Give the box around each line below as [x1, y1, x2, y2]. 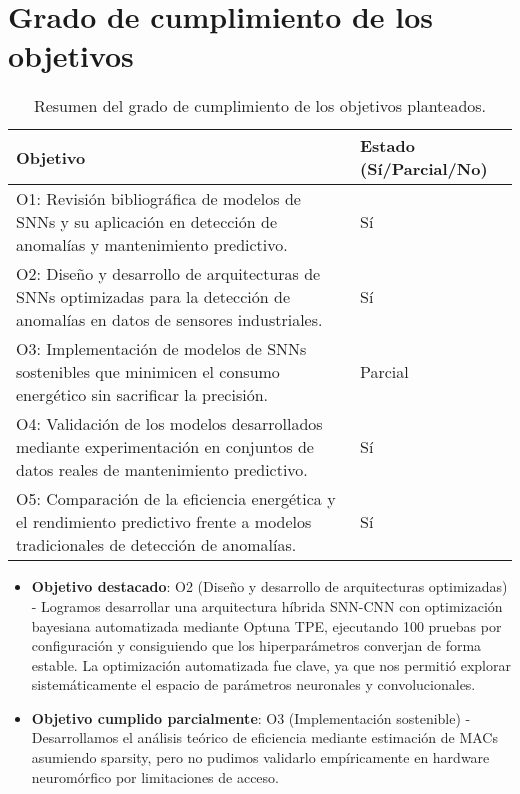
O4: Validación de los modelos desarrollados [16, 412, 323, 436]
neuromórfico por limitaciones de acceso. [31, 766, 279, 787]
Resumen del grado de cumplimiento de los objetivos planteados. [33, 94, 487, 118]
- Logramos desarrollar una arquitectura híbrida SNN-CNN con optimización [31, 595, 503, 616]
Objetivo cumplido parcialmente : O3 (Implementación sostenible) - [31, 707, 471, 728]
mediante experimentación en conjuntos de [16, 435, 314, 459]
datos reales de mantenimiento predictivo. [16, 458, 308, 482]
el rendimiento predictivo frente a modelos [16, 510, 312, 534]
